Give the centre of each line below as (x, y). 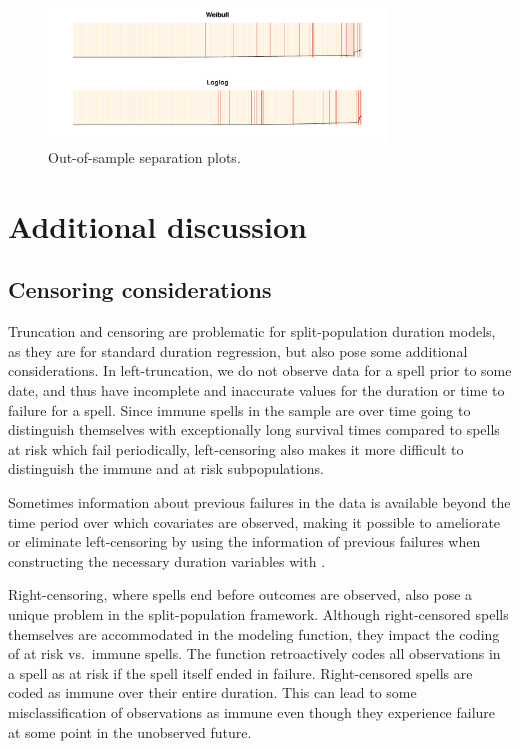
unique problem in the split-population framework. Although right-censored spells (258, 613)
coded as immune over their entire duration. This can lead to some (212, 692)
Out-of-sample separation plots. (144, 157)
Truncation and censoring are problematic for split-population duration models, (252, 331)
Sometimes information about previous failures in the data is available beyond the (259, 501)
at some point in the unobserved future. (130, 731)
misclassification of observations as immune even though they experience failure (252, 711)
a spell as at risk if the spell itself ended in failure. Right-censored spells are (240, 672)
